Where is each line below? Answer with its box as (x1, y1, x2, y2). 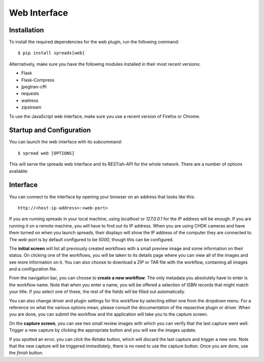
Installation (9, 26, 44, 34)
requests (21, 90, 39, 96)
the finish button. (9, 350, 44, 356)
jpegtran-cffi (21, 84, 47, 90)
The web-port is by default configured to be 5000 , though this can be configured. (9, 236, 174, 242)
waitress (21, 97, 39, 103)
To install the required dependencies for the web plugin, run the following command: (9, 39, 179, 45)
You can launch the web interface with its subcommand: (9, 139, 122, 145)
